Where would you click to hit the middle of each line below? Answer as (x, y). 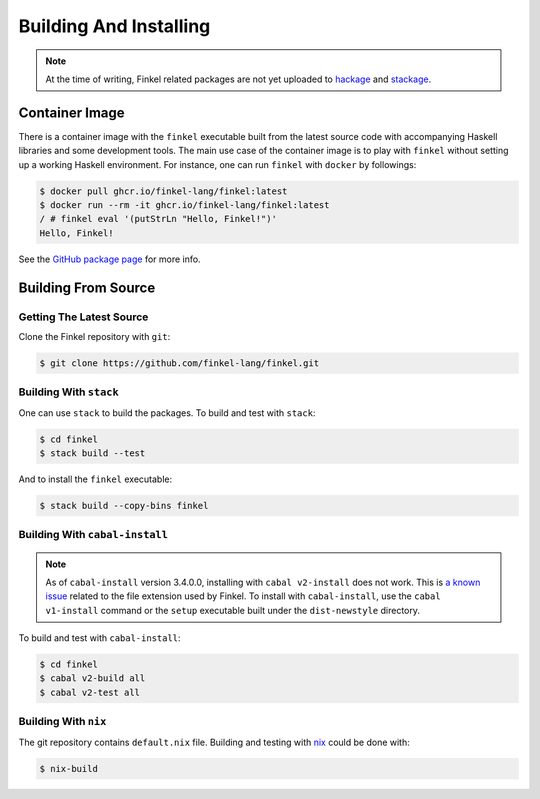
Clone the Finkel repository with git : (94, 336)
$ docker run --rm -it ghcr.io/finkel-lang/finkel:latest (184, 205)
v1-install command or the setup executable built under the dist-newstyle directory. (232, 610)
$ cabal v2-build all (92, 678)
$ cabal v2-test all (89, 692)
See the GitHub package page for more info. (109, 259)
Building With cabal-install (93, 535)
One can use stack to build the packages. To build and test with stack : (167, 412)
